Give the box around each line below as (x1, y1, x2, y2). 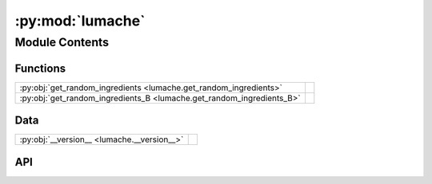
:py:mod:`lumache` (14, 12, 146, 29)
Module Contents (14, 35, 110, 49)
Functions (14, 61, 66, 75)
